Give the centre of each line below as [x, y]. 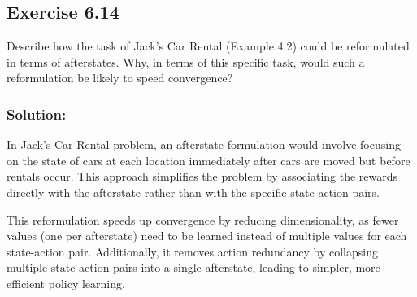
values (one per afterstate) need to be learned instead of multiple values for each [207, 236]
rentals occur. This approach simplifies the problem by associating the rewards [202, 176]
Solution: [37, 114]
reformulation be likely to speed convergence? [120, 78]
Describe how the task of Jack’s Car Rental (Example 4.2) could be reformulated [208, 46]
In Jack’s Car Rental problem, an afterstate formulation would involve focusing [204, 144]
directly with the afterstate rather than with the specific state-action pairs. [193, 192]
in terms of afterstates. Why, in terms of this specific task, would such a [186, 61]
